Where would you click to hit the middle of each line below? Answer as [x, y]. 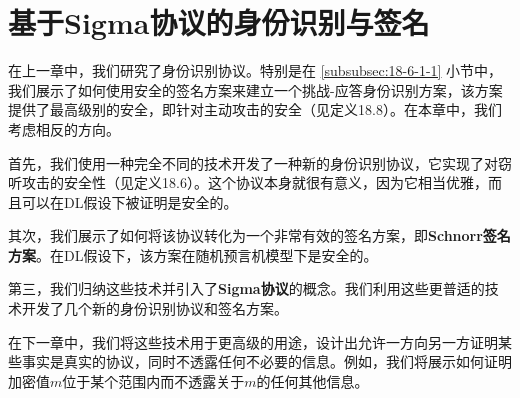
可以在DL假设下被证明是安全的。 [129, 201]
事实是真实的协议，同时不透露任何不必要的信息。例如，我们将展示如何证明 [266, 361]
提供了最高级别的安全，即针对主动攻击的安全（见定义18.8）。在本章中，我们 [255, 109]
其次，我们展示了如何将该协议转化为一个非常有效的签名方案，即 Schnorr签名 [259, 235]
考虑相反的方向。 [64, 128]
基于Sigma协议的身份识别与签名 [219, 22]
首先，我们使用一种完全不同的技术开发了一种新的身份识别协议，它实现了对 [253, 162]
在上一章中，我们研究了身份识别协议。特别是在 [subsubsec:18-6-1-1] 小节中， [255, 70]
